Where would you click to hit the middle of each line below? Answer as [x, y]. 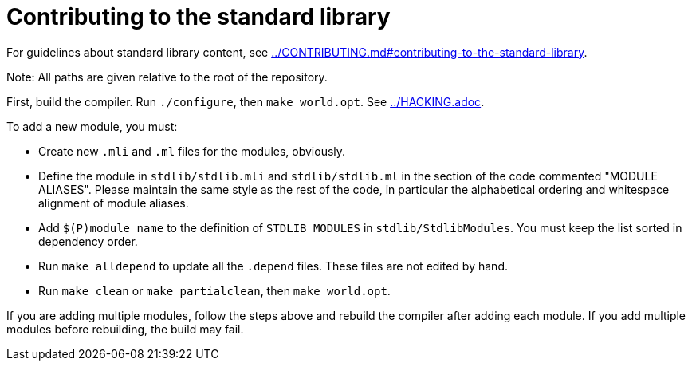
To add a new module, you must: [92, 126]
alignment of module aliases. [114, 203]
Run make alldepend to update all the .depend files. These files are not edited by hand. [273, 266]
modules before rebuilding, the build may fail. [125, 329]
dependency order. [88, 241]
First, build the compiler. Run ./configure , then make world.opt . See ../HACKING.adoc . [246, 101]
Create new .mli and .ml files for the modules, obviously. [192, 151]
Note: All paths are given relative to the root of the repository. [167, 77]
